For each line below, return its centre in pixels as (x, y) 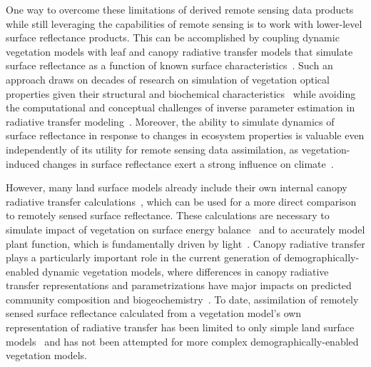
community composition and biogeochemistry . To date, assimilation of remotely (182, 299)
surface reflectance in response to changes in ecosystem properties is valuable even (185, 135)
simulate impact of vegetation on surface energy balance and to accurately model (185, 229)
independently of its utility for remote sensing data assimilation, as (152, 149)
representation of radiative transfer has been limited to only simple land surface (180, 327)
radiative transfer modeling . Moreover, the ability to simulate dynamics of (170, 121)
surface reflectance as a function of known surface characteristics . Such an (169, 65)
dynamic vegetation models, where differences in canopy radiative (185, 271)
